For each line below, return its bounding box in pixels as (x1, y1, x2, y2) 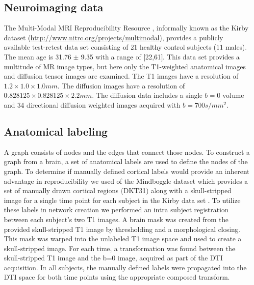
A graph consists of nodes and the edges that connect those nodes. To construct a (4, 146, 250, 157)
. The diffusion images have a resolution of (57, 80, 185, 90)
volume (222, 90, 244, 100)
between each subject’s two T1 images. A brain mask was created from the (4, 214, 229, 224)
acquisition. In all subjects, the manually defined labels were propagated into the (4, 262, 247, 272)
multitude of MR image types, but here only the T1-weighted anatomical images (4, 61, 246, 71)
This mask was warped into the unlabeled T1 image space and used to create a (4, 233, 242, 244)
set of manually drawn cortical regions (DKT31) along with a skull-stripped (4, 185, 231, 196)
